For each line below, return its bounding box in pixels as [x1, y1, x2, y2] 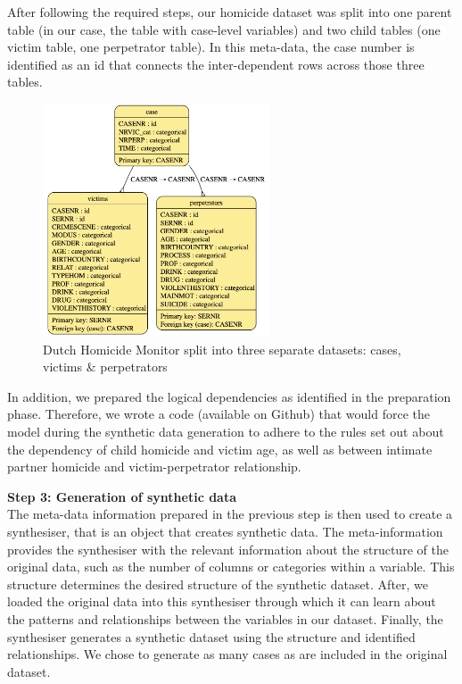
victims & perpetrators [43, 357, 168, 376]
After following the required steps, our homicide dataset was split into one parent [7, 3, 452, 21]
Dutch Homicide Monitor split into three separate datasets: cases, [43, 339, 401, 358]
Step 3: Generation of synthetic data [7, 487, 237, 505]
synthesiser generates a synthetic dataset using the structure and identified [7, 627, 416, 646]
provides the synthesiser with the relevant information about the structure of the [7, 539, 449, 558]
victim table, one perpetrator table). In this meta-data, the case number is [7, 38, 415, 56]
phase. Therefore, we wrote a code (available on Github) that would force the [7, 405, 430, 423]
